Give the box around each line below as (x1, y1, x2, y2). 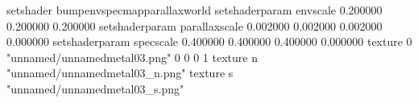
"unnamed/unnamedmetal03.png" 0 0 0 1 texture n (6, 48, 258, 65)
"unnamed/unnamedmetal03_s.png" (6, 80, 184, 97)
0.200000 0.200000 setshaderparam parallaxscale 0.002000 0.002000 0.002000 (6, 17, 383, 34)
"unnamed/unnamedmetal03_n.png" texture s (6, 64, 234, 81)
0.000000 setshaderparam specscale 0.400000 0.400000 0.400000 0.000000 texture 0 (6, 33, 412, 50)
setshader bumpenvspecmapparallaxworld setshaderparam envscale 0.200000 (6, 2, 383, 18)
